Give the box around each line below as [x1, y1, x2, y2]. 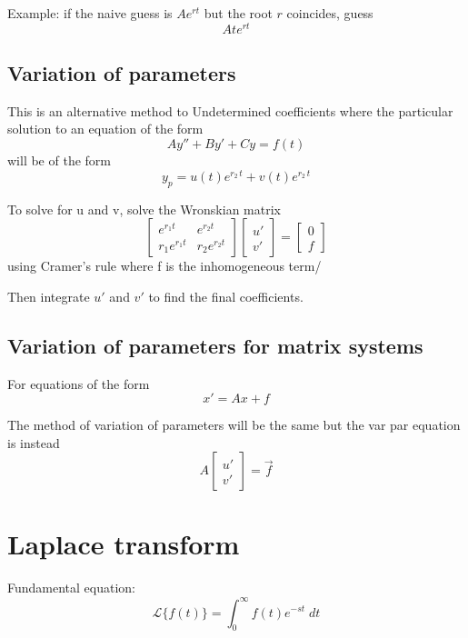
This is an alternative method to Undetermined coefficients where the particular [7, 101, 453, 120]
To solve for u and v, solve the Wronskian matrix [7, 199, 281, 218]
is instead [7, 433, 60, 452]
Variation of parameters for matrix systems [7, 331, 423, 359]
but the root [204, 4, 273, 22]
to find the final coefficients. [148, 286, 304, 305]
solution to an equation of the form [7, 119, 204, 138]
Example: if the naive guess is [7, 4, 173, 22]
